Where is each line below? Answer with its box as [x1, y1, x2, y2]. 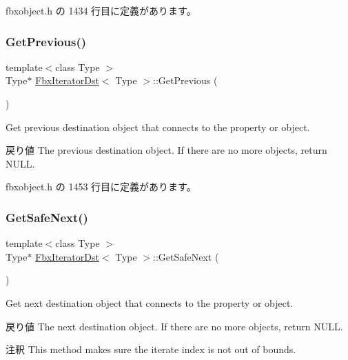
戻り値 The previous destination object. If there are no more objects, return [6, 143, 327, 157]
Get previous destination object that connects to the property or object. [6, 119, 310, 134]
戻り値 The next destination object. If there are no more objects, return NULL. [6, 319, 343, 333]
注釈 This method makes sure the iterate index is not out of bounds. [6, 342, 296, 357]
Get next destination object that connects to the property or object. [6, 295, 294, 310]
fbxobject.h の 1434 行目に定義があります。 [6, 3, 196, 17]
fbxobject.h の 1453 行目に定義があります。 [6, 179, 196, 194]
